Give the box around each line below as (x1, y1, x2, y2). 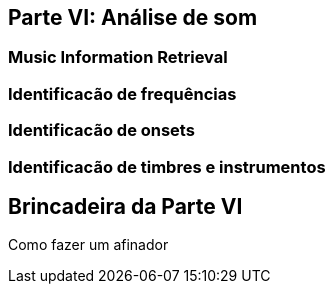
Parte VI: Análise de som (8, 5, 258, 30)
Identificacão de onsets (8, 120, 195, 141)
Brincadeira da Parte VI (8, 193, 243, 219)
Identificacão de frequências (8, 83, 237, 104)
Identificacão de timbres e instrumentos (8, 156, 326, 177)
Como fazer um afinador (8, 236, 169, 254)
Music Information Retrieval (8, 47, 228, 68)
